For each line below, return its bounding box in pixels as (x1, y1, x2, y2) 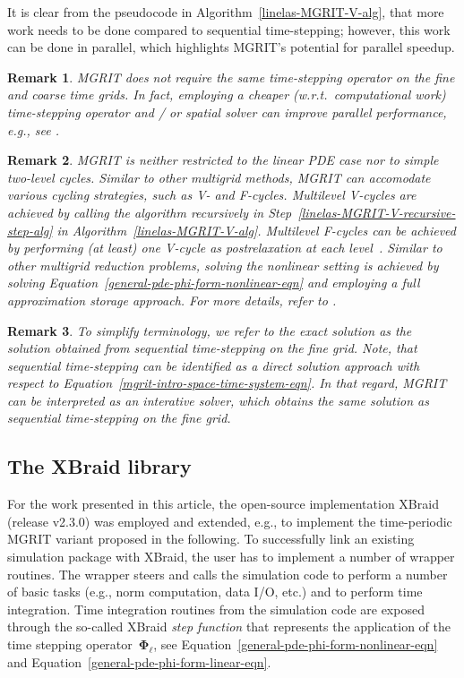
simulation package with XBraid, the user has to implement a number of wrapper (7, 547, 455, 566)
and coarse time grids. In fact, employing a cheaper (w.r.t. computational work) (7, 85, 446, 104)
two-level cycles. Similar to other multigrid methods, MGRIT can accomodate (7, 167, 431, 186)
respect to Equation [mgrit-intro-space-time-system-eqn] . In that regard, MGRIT (7, 373, 447, 392)
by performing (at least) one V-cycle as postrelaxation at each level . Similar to (7, 238, 443, 257)
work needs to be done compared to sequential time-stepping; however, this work (7, 20, 451, 39)
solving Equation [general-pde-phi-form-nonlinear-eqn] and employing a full (7, 273, 420, 292)
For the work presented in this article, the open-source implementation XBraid (7, 494, 439, 513)
